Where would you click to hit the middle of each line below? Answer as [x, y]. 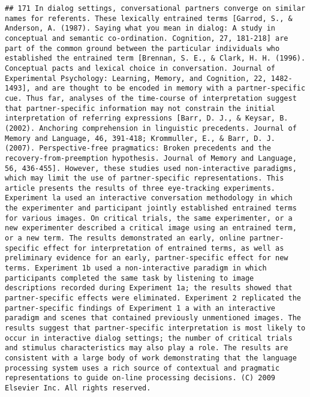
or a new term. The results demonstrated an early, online [125, 238]
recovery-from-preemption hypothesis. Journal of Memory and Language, [151, 158]
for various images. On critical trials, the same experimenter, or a [149, 218]
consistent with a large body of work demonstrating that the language [151, 358]
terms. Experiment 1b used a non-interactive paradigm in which [136, 268]
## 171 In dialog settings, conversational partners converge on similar [155, 8]
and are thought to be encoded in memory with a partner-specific [170, 88]
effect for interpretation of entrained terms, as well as [164, 248]
